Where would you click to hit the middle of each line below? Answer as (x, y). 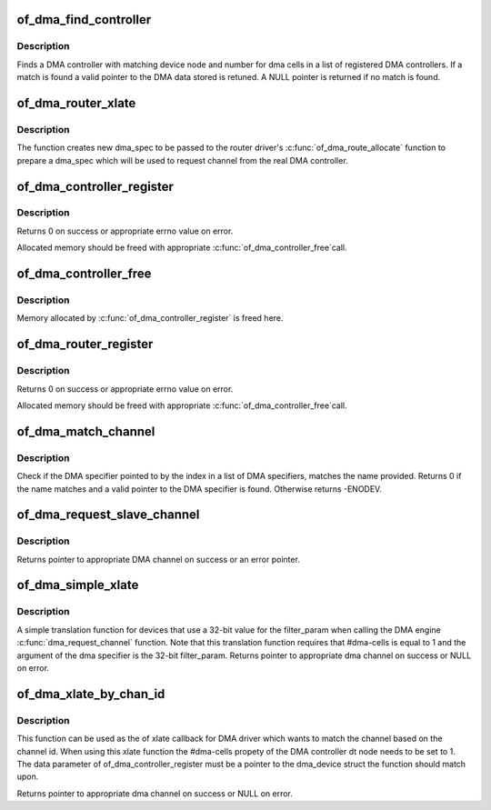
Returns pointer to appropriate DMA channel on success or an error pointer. (158, 559)
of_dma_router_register (85, 344)
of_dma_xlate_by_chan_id (91, 694)
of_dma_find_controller (84, 20)
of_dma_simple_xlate (78, 585)
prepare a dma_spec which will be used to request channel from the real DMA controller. (183, 160)
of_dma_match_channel (86, 431)
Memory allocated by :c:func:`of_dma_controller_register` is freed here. (150, 318)
